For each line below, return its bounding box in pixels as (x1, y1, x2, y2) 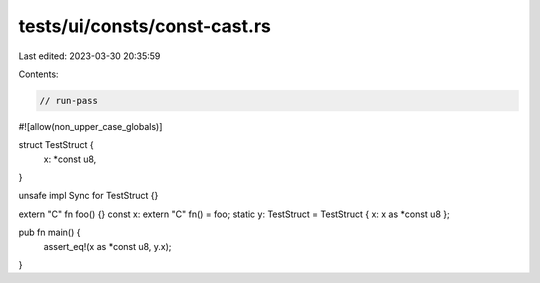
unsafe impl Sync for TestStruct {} (18, 190, 159, 202)
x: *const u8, (43, 153, 97, 165)
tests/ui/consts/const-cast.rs (18, 15, 272, 37)
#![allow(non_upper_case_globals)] (18, 120, 163, 132)
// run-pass (39, 95, 99, 106)
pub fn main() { (18, 226, 81, 239)
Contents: (18, 68, 59, 80)
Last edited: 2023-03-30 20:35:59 (18, 50, 161, 62)
